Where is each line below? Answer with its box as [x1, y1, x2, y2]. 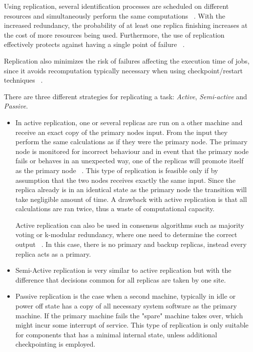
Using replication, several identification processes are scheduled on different [4, 1, 229, 11]
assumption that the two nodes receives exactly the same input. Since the [15, 175, 236, 185]
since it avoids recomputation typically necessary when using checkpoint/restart [4, 65, 243, 75]
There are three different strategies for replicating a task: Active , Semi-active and [4, 91, 247, 101]
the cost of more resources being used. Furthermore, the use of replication [4, 29, 225, 40]
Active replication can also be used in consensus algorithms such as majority [15, 220, 244, 230]
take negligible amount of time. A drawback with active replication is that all [15, 194, 247, 204]
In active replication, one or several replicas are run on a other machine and [15, 117, 243, 127]
